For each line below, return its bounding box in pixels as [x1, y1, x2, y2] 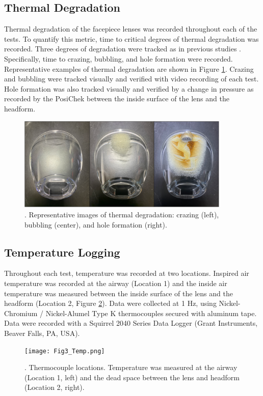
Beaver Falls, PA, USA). [4, 328, 80, 338]
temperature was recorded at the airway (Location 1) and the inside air [4, 278, 227, 289]
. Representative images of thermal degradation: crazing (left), [24, 209, 219, 220]
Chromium [4, 307, 38, 318]
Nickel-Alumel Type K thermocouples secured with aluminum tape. [45, 307, 257, 318]
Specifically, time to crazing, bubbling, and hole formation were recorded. [4, 53, 233, 64]
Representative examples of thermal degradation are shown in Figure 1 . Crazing [4, 63, 254, 74]
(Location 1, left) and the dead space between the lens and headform [24, 372, 240, 382]
